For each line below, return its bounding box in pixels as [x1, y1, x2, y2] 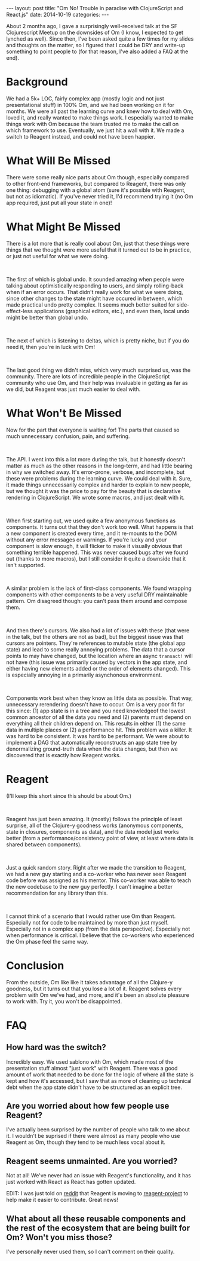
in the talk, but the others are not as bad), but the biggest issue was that [6, 633, 184, 640]
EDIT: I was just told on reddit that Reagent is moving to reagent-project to [6, 1190, 189, 1197]
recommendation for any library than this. [6, 889, 109, 896]
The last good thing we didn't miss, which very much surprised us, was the [6, 366, 191, 374]
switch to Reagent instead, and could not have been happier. [6, 133, 155, 140]
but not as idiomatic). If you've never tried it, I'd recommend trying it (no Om [6, 192, 193, 200]
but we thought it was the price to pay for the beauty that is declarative [6, 487, 181, 494]
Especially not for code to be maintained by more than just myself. [6, 919, 169, 926]
